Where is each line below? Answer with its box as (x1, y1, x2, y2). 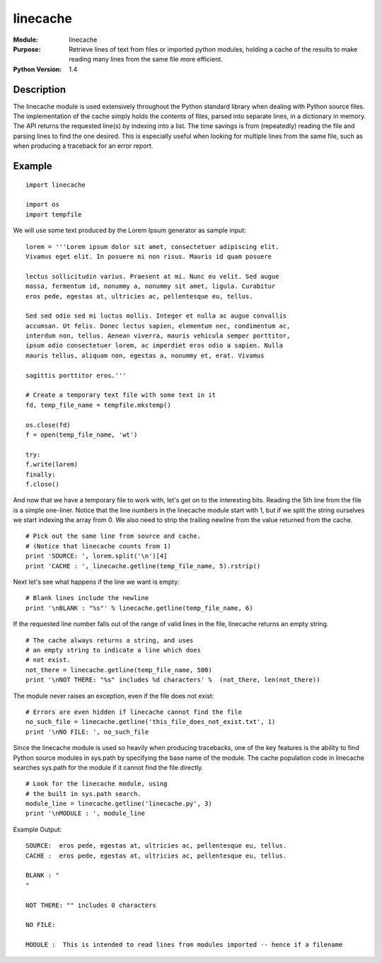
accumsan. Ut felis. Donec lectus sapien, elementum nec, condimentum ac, (25, 322, 291, 330)
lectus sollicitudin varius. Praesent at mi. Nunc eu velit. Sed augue (25, 272, 279, 280)
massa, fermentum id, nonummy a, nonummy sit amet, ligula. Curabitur (25, 282, 276, 290)
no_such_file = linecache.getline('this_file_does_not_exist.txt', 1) (25, 718, 276, 726)
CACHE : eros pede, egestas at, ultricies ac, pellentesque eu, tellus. (25, 851, 287, 860)
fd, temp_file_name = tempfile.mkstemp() (25, 400, 171, 409)
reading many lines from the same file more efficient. (69, 55, 223, 64)
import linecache (25, 180, 86, 189)
